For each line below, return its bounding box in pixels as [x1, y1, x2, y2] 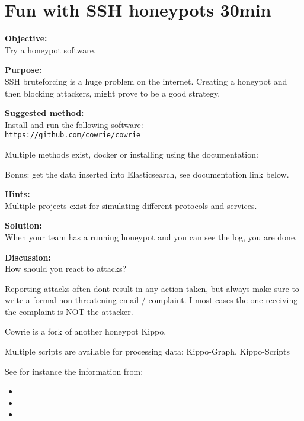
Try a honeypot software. [5, 43, 96, 56]
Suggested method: [5, 107, 84, 119]
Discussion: [5, 250, 51, 263]
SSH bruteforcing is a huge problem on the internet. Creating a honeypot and [5, 75, 287, 87]
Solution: [5, 219, 42, 232]
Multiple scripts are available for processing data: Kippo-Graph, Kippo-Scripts [5, 345, 290, 358]
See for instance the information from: [5, 365, 143, 377]
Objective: [5, 32, 47, 44]
